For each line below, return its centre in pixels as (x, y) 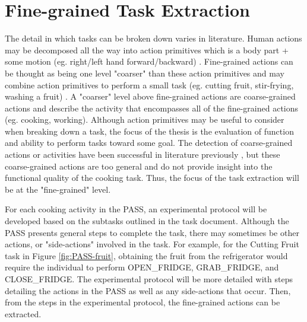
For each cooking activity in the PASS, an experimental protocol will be (136, 209)
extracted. (23, 313)
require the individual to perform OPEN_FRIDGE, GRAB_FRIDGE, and (142, 267)
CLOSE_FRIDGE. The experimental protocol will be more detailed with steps (149, 279)
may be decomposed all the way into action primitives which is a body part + (147, 50)
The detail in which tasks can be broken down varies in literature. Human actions (153, 38)
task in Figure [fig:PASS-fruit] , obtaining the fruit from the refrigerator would (146, 255)
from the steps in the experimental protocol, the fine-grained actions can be (143, 302)
